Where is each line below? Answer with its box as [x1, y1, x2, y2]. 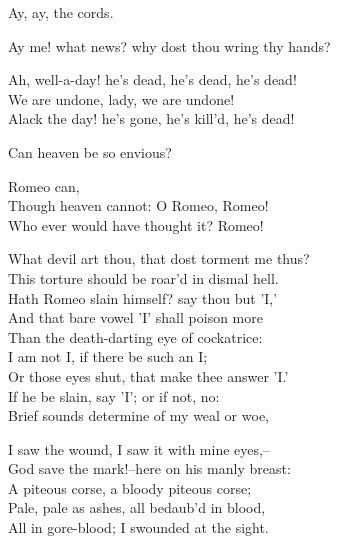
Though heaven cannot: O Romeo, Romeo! [8, 195, 269, 216]
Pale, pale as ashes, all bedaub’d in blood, [8, 497, 266, 518]
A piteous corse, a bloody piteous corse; [8, 477, 252, 498]
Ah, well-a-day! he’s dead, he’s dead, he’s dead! [8, 69, 297, 90]
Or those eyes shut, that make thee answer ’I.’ [8, 365, 289, 386]
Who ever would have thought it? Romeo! [8, 214, 264, 235]
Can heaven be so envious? [8, 141, 172, 162]
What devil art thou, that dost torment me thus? [8, 248, 310, 269]
